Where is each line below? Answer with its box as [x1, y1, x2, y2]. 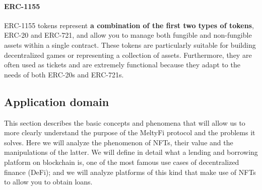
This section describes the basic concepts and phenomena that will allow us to [4, 117, 245, 128]
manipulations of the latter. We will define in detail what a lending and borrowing [4, 147, 258, 157]
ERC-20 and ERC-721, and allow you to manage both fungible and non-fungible [4, 30, 252, 40]
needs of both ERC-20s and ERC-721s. [4, 69, 124, 79]
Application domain [4, 93, 109, 109]
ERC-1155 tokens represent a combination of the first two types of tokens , [4, 20, 254, 30]
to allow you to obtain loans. [4, 176, 93, 187]
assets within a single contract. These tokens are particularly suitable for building [4, 39, 256, 50]
